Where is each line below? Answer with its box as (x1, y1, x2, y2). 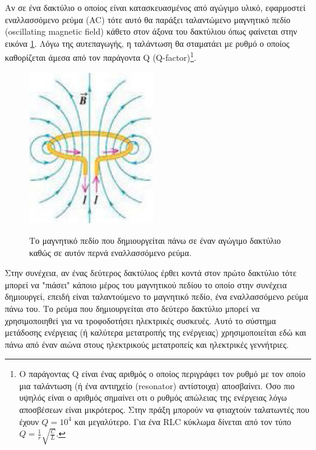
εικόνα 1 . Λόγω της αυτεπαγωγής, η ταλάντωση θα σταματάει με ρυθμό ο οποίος (5, 36, 290, 49)
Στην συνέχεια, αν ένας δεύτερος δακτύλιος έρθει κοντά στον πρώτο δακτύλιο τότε (5, 266, 297, 279)
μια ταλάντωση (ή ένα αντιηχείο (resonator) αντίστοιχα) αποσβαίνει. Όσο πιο (19, 379, 295, 392)
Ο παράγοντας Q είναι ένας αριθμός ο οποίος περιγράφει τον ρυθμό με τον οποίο (19, 367, 306, 380)
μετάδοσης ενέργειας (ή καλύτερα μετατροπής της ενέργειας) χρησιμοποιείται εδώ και (5, 326, 306, 339)
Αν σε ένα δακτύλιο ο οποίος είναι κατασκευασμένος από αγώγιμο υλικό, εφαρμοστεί (5, 1, 306, 13)
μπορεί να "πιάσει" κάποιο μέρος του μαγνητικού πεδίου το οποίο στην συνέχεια (5, 278, 287, 291)
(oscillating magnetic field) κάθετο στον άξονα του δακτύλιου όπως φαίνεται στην (5, 25, 297, 38)
